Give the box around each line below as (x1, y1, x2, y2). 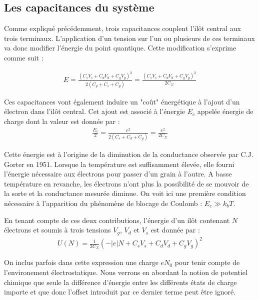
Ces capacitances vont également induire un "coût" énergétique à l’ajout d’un (4, 96, 240, 106)
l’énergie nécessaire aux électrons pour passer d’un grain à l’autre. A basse (4, 168, 232, 179)
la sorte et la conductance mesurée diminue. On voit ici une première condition (4, 188, 246, 198)
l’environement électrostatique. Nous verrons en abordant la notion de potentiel (4, 266, 247, 277)
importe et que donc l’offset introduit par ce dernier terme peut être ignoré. (4, 286, 236, 297)
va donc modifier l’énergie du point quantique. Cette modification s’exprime (4, 42, 236, 53)
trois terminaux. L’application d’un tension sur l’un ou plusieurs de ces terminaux (4, 32, 255, 43)
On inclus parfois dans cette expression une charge (4, 257, 158, 267)
